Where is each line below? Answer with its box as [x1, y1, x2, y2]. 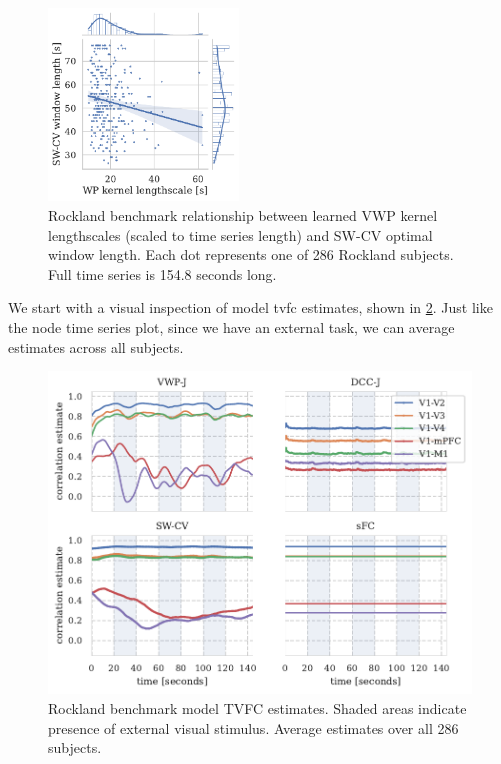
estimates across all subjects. [8, 336, 184, 357]
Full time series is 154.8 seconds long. [48, 263, 277, 284]
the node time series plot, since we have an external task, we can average [8, 316, 455, 337]
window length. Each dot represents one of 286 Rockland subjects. [48, 244, 454, 265]
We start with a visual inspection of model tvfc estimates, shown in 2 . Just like [8, 297, 493, 318]
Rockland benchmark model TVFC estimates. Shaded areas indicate [48, 698, 467, 719]
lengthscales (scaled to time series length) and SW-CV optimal [48, 224, 433, 245]
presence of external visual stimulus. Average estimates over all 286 [48, 717, 459, 738]
